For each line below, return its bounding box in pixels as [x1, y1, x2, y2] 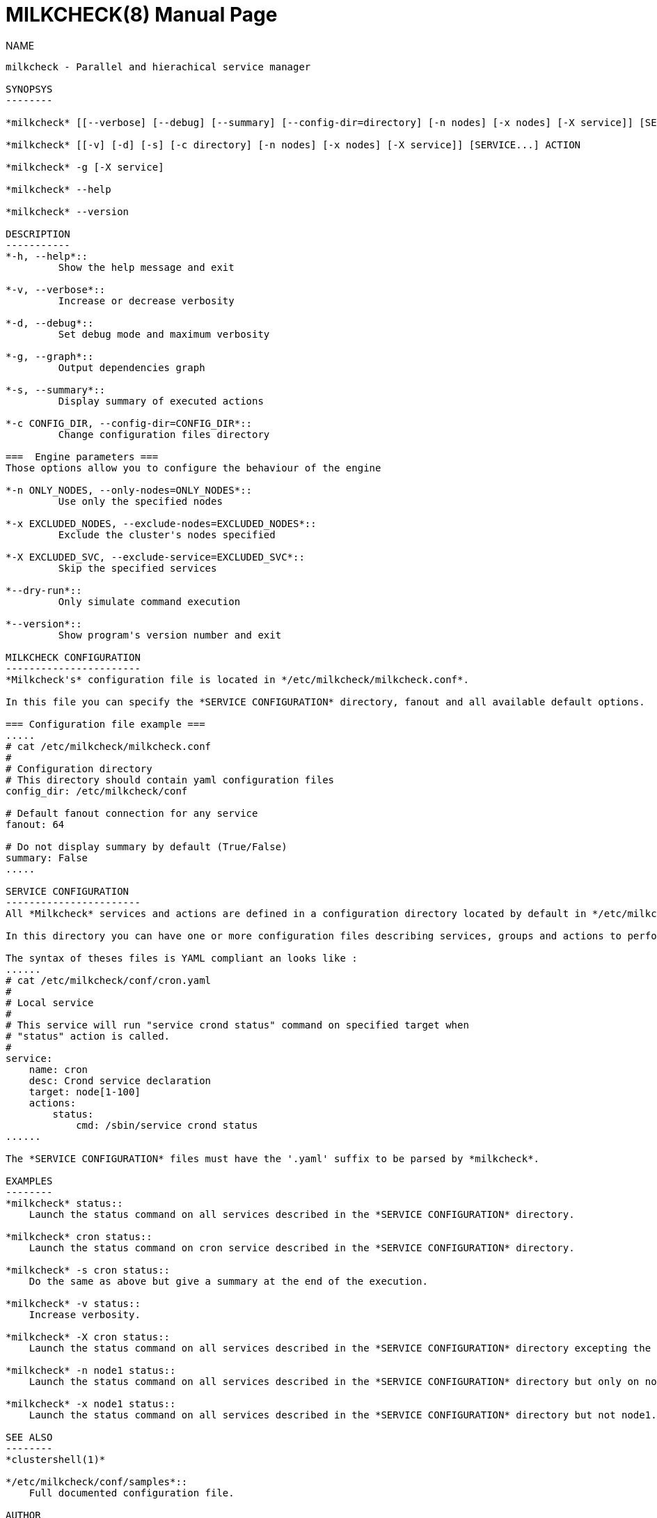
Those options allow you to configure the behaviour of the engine [6, 462, 381, 474]
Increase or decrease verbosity [58, 295, 235, 306]
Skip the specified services [58, 562, 217, 574]
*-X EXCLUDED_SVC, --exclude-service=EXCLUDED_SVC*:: [6, 551, 305, 563]
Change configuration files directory [58, 428, 270, 440]
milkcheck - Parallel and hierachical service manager [6, 61, 311, 72]
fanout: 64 [6, 818, 65, 830]
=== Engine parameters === [6, 451, 159, 462]
